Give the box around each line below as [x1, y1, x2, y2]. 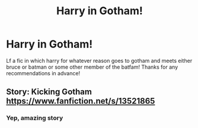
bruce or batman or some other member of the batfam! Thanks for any [6, 63, 178, 71]
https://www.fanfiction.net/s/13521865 [6, 96, 155, 106]
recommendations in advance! [6, 69, 81, 76]
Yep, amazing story [6, 114, 63, 122]
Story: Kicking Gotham [6, 87, 92, 97]
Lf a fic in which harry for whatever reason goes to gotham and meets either [6, 57, 193, 64]
